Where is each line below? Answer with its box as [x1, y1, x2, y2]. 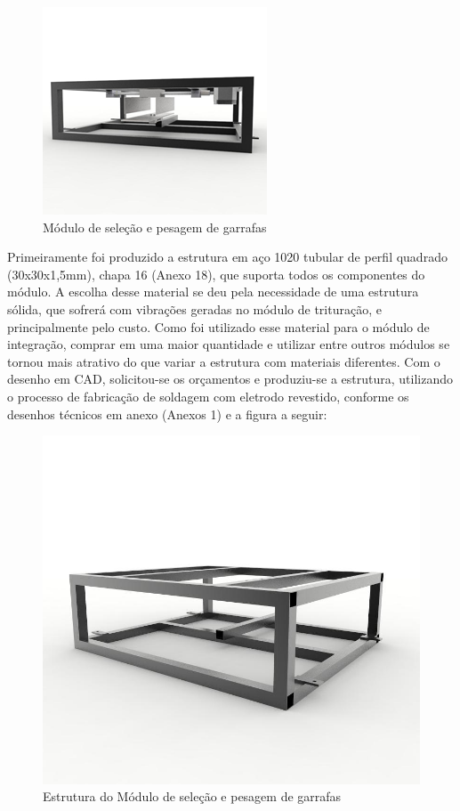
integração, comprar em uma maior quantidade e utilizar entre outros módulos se [7, 335, 450, 353]
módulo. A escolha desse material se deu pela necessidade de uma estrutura [7, 282, 419, 301]
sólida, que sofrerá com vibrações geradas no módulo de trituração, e [7, 299, 382, 318]
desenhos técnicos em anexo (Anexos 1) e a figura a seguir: [7, 404, 327, 423]
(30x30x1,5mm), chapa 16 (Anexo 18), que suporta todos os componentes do [7, 264, 425, 283]
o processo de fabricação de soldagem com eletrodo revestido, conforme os [7, 386, 409, 405]
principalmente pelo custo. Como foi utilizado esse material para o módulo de [7, 317, 430, 336]
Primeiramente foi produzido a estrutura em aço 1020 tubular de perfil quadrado [7, 247, 448, 266]
